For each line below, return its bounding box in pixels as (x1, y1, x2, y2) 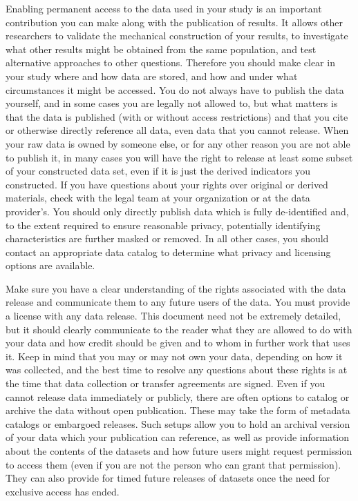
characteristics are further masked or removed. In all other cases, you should (6, 231, 329, 246)
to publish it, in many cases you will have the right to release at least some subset (6, 150, 353, 164)
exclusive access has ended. (6, 484, 120, 498)
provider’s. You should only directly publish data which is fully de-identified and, (6, 204, 349, 218)
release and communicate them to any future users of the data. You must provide (6, 295, 350, 309)
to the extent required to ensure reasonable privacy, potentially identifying (6, 217, 321, 232)
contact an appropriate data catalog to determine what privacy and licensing (6, 244, 331, 259)
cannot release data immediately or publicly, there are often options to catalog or (6, 389, 350, 404)
